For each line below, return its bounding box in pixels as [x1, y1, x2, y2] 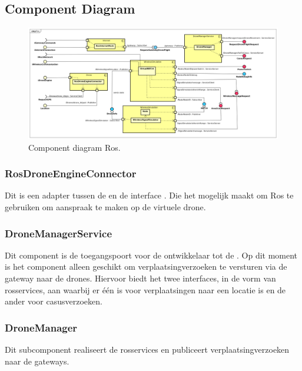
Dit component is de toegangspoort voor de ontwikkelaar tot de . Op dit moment [5, 249, 298, 261]
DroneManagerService [5, 226, 112, 240]
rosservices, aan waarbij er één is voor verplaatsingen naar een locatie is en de [5, 283, 286, 296]
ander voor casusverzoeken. [5, 295, 102, 307]
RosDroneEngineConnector [5, 166, 137, 181]
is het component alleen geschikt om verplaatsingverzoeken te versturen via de [5, 260, 287, 273]
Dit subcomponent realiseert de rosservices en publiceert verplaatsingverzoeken [5, 343, 290, 356]
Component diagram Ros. [28, 141, 121, 153]
